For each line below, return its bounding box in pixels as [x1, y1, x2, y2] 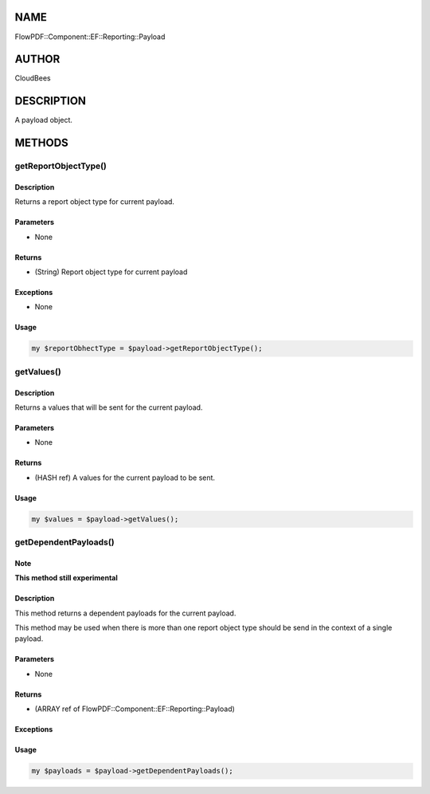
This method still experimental [14, 573, 119, 583]
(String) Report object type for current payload [34, 267, 188, 277]
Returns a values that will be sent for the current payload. [14, 403, 203, 412]
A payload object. [14, 116, 73, 125]
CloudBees [14, 73, 51, 83]
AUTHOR [14, 53, 61, 66]
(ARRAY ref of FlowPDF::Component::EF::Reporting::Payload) [34, 704, 235, 713]
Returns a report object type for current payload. [14, 197, 175, 206]
